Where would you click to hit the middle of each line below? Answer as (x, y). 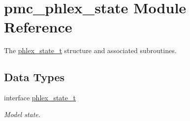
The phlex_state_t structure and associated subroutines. (90, 50)
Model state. (22, 114)
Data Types (34, 77)
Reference (38, 27)
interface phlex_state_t (40, 98)
